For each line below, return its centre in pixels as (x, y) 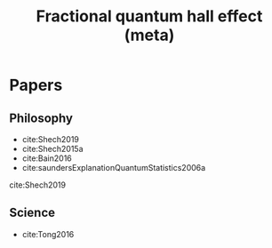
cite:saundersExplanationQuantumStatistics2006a (114, 168)
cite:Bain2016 (47, 158)
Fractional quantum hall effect (149, 16)
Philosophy (41, 118)
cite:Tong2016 (48, 234)
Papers (36, 85)
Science (32, 213)
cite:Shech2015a (52, 149)
